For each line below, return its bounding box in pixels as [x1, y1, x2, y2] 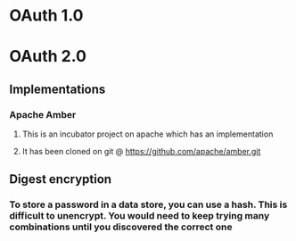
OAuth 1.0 [9, 5, 84, 26]
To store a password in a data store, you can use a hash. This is [9, 198, 288, 211]
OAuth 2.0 [9, 46, 87, 67]
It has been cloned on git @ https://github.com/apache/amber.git [21, 146, 261, 157]
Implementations [9, 81, 106, 96]
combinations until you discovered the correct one [9, 220, 233, 233]
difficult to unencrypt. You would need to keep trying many [9, 210, 270, 222]
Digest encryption [9, 171, 112, 187]
